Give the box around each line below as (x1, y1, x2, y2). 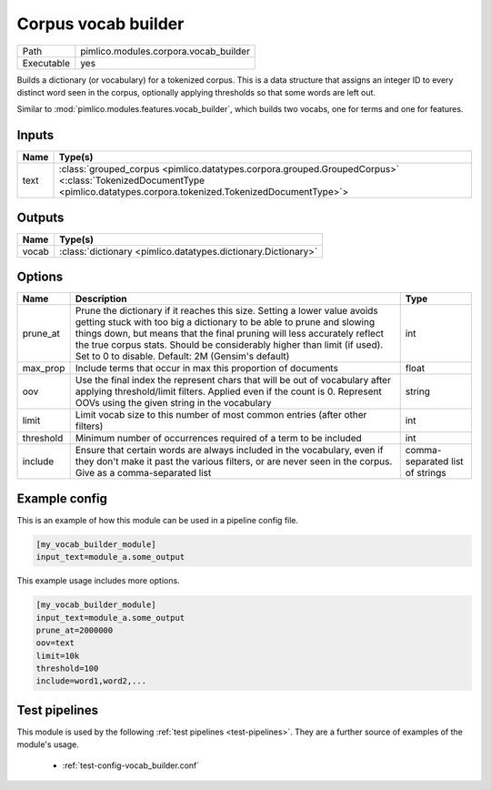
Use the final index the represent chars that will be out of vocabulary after (75, 374, 391, 387)
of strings (405, 467, 446, 480)
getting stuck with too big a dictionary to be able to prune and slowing (75, 316, 376, 329)
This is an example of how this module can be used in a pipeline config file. (16, 514, 299, 525)
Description (75, 292, 127, 305)
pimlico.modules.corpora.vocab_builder (80, 45, 250, 57)
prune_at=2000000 (35, 624, 114, 635)
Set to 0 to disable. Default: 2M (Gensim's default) (75, 350, 290, 363)
